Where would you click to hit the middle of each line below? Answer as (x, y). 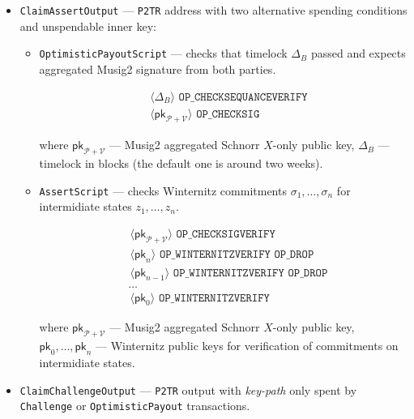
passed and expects (358, 53)
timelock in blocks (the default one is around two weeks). (181, 163)
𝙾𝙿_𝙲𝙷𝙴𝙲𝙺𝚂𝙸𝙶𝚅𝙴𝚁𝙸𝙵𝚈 (226, 235)
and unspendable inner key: (88, 26)
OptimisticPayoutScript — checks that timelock (163, 53)
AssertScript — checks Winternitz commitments (163, 190)
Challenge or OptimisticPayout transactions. (135, 406)
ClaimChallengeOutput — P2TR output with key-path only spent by (188, 389)
